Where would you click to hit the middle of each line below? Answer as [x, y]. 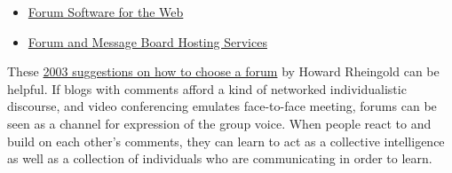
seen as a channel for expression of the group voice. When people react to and [219, 123]
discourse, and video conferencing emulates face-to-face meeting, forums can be [222, 106]
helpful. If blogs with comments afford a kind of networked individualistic [207, 88]
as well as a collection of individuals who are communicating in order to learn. [220, 158]
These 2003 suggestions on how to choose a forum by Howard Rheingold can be [223, 71]
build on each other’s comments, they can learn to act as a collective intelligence [226, 141]
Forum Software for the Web [106, 12]
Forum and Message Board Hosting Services [147, 41]
